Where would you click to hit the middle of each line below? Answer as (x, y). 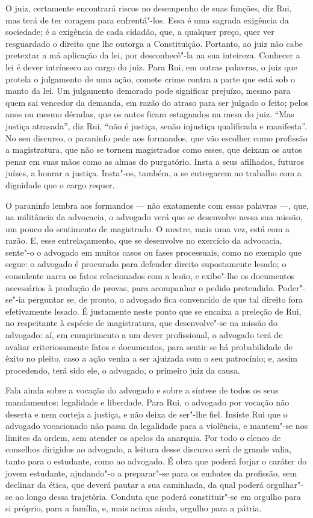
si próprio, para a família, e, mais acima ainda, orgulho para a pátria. (134, 508)
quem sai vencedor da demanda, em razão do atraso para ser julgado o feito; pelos (157, 102)
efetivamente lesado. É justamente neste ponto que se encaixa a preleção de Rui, (153, 311)
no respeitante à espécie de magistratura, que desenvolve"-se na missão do (141, 323)
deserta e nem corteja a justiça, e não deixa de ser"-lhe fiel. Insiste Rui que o (147, 414)
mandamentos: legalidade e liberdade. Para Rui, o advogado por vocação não (147, 402)
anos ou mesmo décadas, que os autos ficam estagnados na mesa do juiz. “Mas (150, 114)
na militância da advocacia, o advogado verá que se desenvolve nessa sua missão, (154, 217)
